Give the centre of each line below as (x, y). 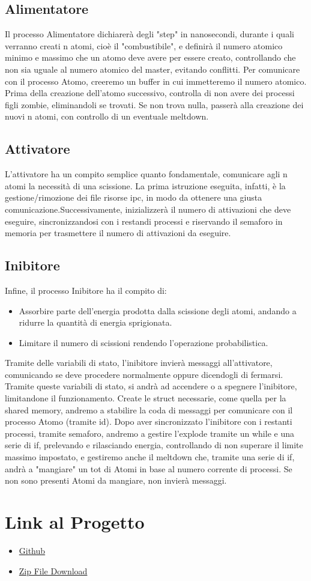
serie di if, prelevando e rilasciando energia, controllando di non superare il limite (154, 445)
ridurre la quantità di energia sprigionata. (95, 322)
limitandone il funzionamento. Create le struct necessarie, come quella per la (146, 398)
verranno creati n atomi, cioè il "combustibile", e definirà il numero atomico (144, 45)
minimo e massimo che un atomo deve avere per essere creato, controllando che (150, 57)
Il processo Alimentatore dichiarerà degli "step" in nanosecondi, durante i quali (149, 34)
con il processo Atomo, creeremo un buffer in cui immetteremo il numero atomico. (156, 81)
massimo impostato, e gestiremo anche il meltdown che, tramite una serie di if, (150, 457)
